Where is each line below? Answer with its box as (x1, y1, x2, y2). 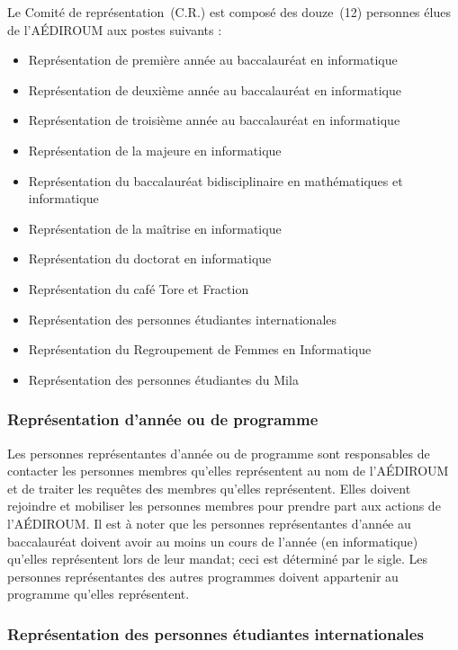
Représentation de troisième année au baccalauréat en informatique (28, 111, 400, 129)
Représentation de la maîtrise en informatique (28, 218, 282, 237)
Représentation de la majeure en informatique (28, 140, 282, 159)
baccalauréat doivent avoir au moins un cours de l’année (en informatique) (7, 531, 418, 550)
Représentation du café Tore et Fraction (28, 279, 249, 298)
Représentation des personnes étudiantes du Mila (28, 370, 299, 388)
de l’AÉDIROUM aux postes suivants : (7, 20, 222, 39)
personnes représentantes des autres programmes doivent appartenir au (7, 566, 399, 585)
